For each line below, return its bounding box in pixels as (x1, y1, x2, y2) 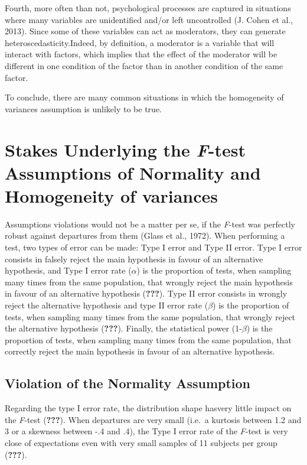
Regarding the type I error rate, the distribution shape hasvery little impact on (5, 402, 292, 414)
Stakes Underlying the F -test (5, 137, 246, 162)
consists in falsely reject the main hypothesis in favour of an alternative (5, 252, 263, 265)
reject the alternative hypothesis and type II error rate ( (5, 299, 208, 311)
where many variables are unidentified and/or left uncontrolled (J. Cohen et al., (5, 13, 293, 25)
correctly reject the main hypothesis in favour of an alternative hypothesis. (5, 345, 275, 357)
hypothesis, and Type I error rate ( (5, 264, 132, 277)
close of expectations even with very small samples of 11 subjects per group (5, 436, 277, 448)
